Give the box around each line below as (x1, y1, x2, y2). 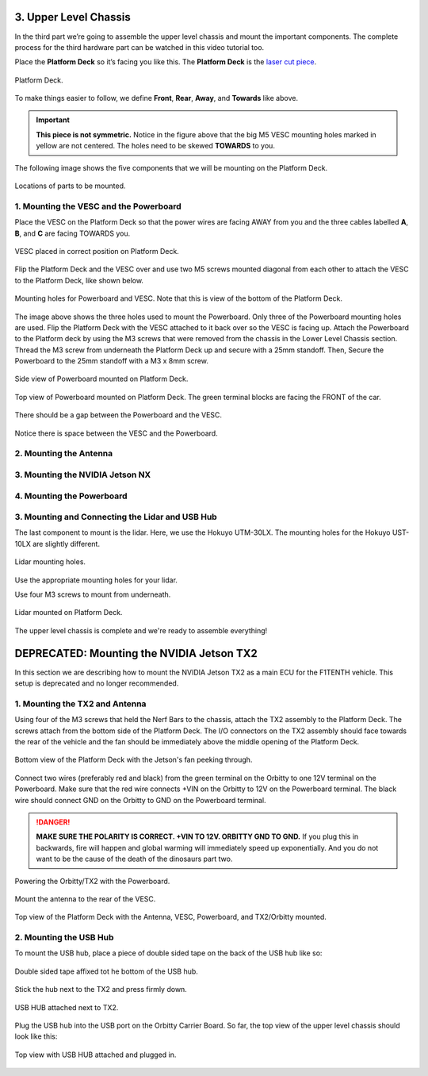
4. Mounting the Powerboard (14, 490, 128, 501)
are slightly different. (32, 539, 101, 548)
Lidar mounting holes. (14, 557, 86, 567)
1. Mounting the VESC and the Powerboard (14, 201, 182, 212)
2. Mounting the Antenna (14, 448, 113, 459)
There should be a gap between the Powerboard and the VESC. (14, 410, 222, 420)
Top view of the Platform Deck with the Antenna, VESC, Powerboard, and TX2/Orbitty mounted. (14, 913, 327, 922)
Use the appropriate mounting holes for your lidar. (14, 575, 178, 585)
